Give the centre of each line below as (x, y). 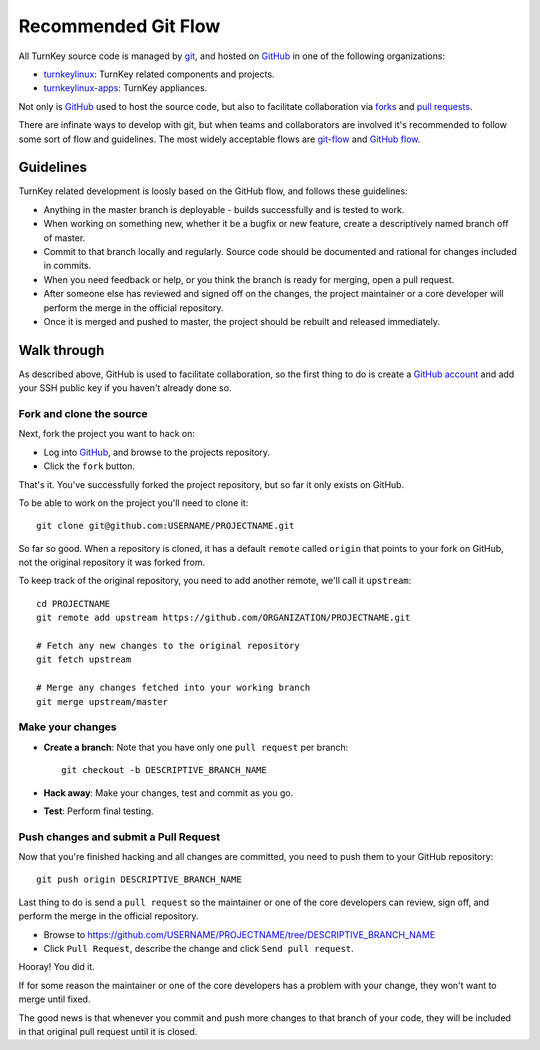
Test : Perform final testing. (98, 811)
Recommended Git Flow (119, 26)
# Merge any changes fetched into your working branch (173, 688)
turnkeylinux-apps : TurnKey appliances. (125, 88)
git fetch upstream (84, 659)
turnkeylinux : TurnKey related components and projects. (159, 74)
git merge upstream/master (102, 701)
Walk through (61, 350)
